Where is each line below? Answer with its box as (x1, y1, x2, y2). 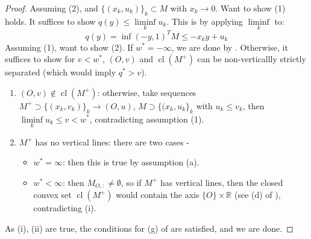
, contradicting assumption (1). (89, 112, 204, 125)
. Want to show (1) (215, 2, 286, 14)
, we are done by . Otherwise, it (171, 40, 288, 53)
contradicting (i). (33, 202, 96, 214)
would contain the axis (116, 188, 199, 201)
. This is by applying (166, 14, 243, 27)
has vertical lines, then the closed (160, 176, 283, 188)
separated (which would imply (5, 66, 116, 78)
